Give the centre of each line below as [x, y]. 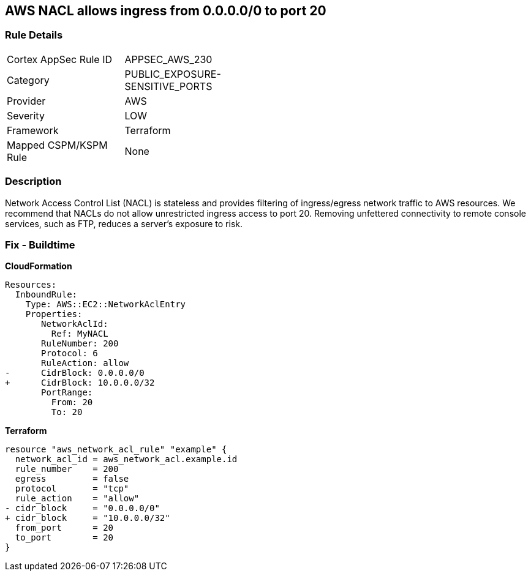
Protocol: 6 [70, 353]
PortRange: [67, 393]
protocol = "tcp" [72, 489]
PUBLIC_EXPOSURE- [173, 74]
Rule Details [34, 35]
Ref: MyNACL [80, 334]
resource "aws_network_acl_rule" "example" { [116, 450]
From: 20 [72, 402]
